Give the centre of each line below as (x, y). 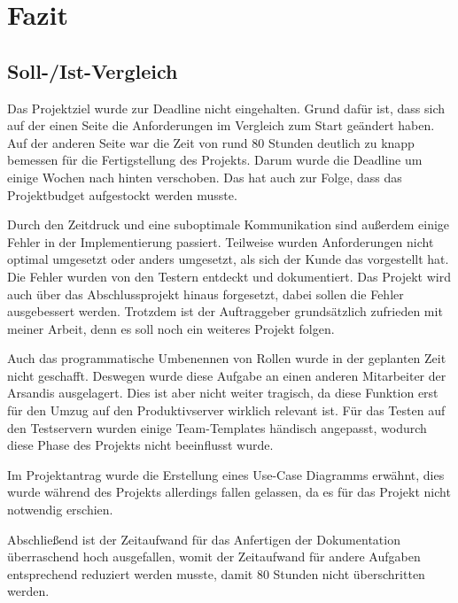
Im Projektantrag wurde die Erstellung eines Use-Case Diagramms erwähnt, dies (226, 474)
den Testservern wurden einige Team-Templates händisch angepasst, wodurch (217, 427)
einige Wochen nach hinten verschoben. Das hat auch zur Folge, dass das (205, 177)
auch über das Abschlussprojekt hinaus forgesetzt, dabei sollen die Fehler (206, 294)
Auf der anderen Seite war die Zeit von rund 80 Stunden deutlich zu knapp (211, 142)
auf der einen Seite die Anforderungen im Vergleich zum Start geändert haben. (221, 125)
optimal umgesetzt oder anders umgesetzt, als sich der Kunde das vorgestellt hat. (228, 259)
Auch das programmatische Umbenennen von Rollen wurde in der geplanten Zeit (227, 358)
